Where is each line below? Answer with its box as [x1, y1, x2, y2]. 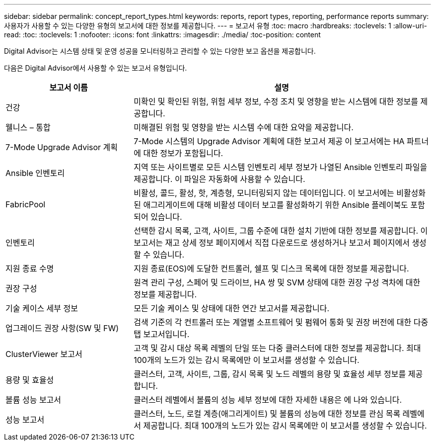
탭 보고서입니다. [134, 329, 190, 339]
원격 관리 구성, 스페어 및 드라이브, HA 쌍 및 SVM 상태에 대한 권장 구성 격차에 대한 [134, 277, 421, 287]
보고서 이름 [49, 83, 88, 92]
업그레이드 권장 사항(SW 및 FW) [5, 323, 119, 333]
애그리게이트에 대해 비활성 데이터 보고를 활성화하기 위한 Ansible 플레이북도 [143, 200, 408, 210]
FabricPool [5, 199, 46, 209]
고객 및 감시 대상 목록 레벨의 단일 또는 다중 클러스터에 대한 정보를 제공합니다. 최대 [134, 343, 421, 353]
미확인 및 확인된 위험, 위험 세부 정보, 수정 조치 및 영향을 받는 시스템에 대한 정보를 [134, 96, 418, 106]
